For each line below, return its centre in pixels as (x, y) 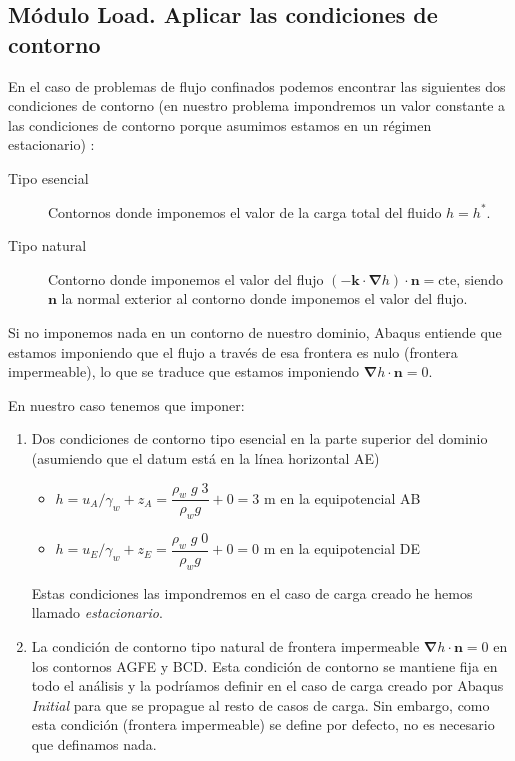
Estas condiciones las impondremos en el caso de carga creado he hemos (252, 592)
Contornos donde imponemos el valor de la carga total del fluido (245, 211)
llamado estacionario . (97, 612)
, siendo (479, 278)
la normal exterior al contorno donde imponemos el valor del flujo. (264, 298)
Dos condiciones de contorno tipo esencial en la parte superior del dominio (259, 438)
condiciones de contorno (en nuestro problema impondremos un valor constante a (257, 105)
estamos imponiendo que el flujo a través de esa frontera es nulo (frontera (233, 351)
